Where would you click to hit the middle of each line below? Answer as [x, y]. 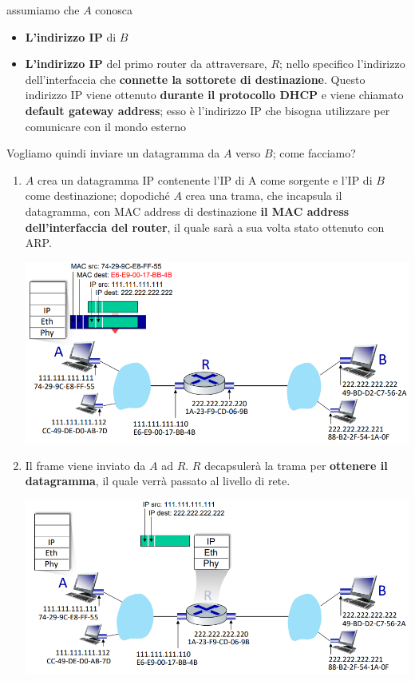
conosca [114, 10]
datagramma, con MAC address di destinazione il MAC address [187, 211]
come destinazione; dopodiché [97, 195]
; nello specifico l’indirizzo [342, 64]
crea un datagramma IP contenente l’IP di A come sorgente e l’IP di [205, 179]
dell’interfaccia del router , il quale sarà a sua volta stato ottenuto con [205, 227]
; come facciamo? [314, 153]
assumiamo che [43, 10]
